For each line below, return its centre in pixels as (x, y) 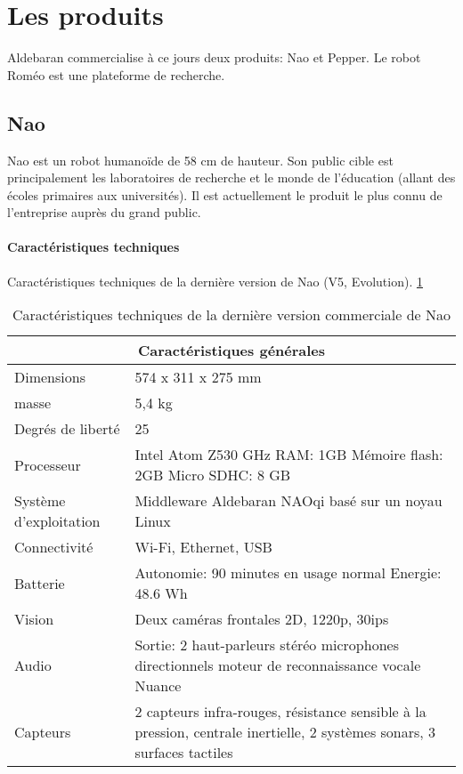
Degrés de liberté (67, 429)
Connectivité (54, 547)
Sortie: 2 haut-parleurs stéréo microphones (267, 645)
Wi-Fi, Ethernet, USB (203, 547)
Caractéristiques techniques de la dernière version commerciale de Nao (231, 315)
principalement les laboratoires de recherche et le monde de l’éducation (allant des (231, 177)
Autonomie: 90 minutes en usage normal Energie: (288, 573)
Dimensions (50, 377)
